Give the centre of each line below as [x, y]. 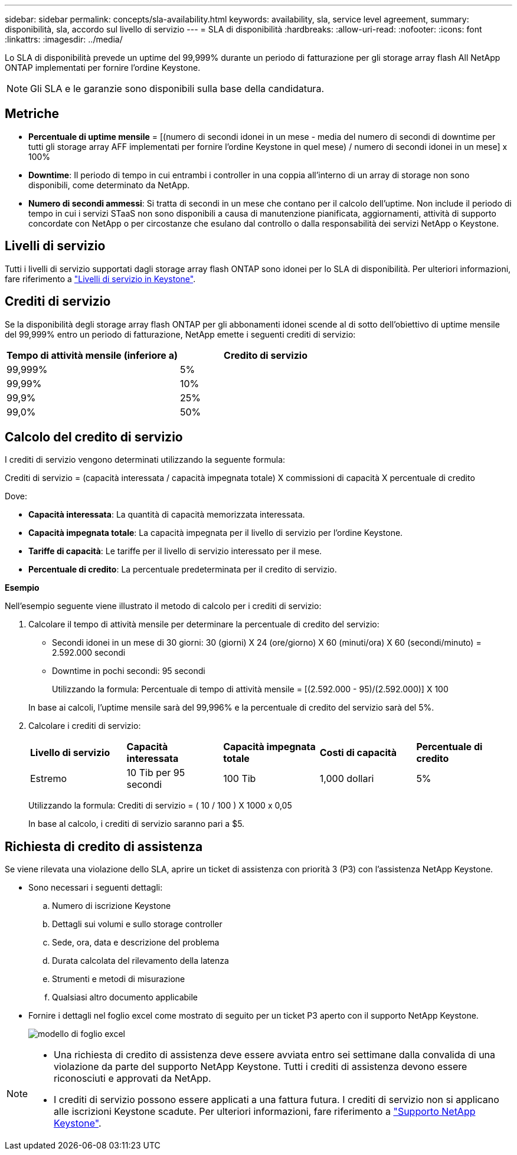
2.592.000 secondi [89, 653]
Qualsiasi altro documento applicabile [125, 997]
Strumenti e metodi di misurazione [119, 979]
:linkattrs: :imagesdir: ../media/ [64, 39]
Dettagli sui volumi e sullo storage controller [137, 924]
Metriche [32, 114]
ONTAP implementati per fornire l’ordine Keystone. [103, 68]
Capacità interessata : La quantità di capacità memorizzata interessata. [167, 515]
